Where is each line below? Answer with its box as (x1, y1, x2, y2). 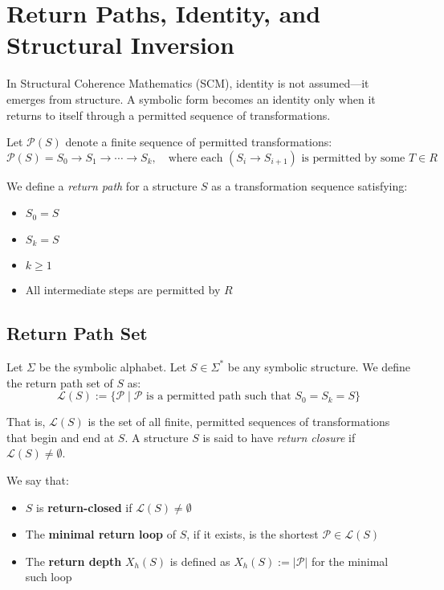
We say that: (6, 471, 69, 488)
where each (168, 152, 223, 164)
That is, (6, 413, 46, 430)
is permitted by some (301, 152, 405, 164)
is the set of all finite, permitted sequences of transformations (88, 413, 390, 430)
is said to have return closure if (202, 428, 356, 445)
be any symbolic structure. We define (227, 358, 411, 375)
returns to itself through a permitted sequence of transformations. (6, 106, 331, 123)
